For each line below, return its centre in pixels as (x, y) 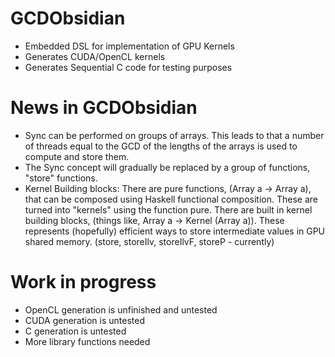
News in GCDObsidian (104, 108)
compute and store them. (77, 156)
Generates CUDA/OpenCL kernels (95, 56)
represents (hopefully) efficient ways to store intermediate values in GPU (175, 231)
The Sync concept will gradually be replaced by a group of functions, (167, 167)
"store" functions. (61, 178)
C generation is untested (75, 331)
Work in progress (83, 282)
